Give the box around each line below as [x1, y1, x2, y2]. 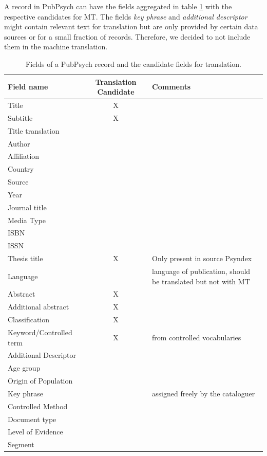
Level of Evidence [8, 426, 63, 437]
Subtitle [8, 112, 33, 123]
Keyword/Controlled [8, 326, 72, 337]
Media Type [8, 214, 46, 225]
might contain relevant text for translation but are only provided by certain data [4, 21, 258, 32]
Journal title [8, 202, 47, 212]
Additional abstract [8, 301, 69, 312]
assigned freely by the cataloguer [152, 388, 255, 398]
